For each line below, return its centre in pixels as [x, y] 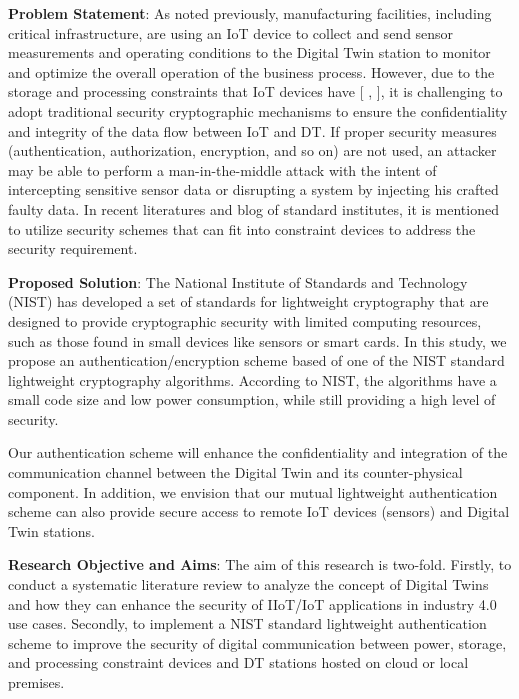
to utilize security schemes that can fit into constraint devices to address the [242, 228]
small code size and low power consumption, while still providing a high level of [252, 399]
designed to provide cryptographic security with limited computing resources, [245, 320]
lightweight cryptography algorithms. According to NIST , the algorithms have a [252, 379]
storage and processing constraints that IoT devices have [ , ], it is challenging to [255, 91]
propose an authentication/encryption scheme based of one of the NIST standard [256, 360]
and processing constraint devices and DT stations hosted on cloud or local [238, 662]
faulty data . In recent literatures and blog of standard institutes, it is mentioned [253, 208]
